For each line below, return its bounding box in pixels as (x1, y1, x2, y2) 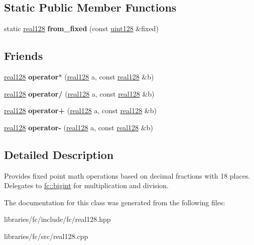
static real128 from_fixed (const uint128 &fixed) (4, 23, 159, 34)
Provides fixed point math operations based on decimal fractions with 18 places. (4, 170, 250, 181)
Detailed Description (4, 146, 114, 162)
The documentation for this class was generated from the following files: (4, 197, 225, 207)
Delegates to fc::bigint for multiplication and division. (4, 180, 169, 191)
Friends (4, 48, 43, 63)
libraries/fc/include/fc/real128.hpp (4, 214, 111, 224)
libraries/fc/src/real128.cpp (4, 230, 88, 241)
